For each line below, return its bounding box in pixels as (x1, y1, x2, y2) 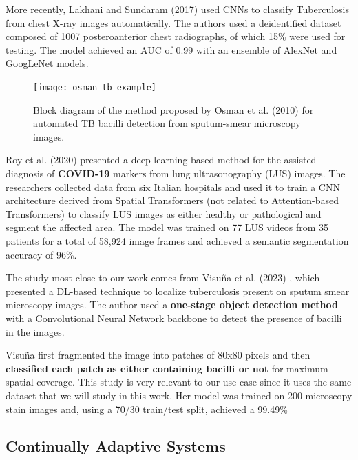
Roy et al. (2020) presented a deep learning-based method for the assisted (6, 152, 317, 167)
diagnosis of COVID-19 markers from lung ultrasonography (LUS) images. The (6, 166, 346, 180)
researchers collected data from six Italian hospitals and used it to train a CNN (6, 179, 340, 194)
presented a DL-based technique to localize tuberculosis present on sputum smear (6, 283, 350, 298)
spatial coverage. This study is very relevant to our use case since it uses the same (6, 374, 352, 389)
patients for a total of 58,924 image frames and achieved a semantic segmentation (6, 233, 349, 248)
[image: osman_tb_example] (33, 82, 156, 92)
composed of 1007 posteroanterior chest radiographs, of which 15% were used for (6, 29, 346, 43)
